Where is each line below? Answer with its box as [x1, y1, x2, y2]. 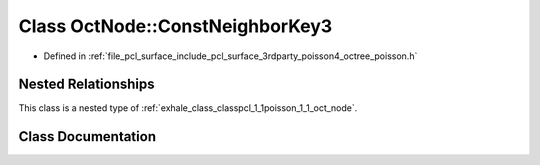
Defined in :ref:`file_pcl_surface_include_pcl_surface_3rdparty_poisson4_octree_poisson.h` [43, 50, 418, 62]
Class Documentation [18, 128, 157, 145]
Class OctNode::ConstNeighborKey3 [18, 15, 333, 37]
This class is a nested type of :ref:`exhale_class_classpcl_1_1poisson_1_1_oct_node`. [18, 102, 358, 114]
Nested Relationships [18, 76, 155, 93]
